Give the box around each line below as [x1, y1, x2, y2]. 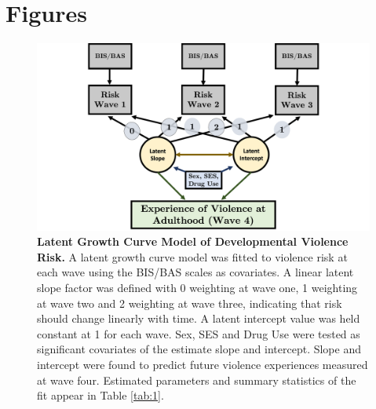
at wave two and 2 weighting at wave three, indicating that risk [37, 294, 342, 311]
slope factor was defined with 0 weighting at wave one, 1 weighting [37, 279, 358, 295]
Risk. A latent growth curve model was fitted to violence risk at [37, 248, 348, 265]
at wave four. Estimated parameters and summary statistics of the [37, 371, 356, 388]
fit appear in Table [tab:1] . [37, 387, 164, 404]
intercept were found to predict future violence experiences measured [37, 356, 368, 372]
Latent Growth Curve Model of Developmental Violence [37, 233, 349, 250]
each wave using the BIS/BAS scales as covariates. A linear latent [37, 264, 354, 280]
